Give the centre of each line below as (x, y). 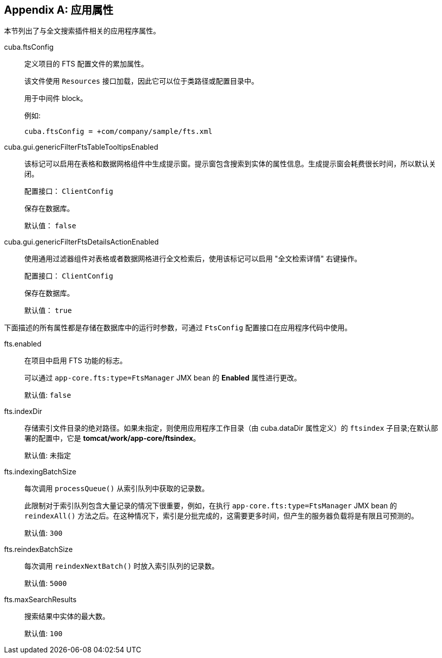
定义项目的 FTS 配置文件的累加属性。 (86, 64)
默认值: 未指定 (48, 456)
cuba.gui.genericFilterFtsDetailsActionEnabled (82, 242)
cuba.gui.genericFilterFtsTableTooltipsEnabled (81, 147)
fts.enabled (23, 344)
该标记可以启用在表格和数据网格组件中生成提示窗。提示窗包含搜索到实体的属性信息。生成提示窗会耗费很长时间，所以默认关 (230, 164)
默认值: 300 (44, 533)
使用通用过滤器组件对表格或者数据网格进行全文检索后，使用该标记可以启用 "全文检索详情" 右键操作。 (193, 259)
